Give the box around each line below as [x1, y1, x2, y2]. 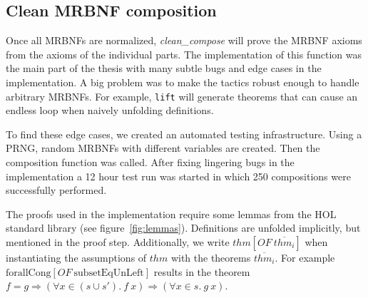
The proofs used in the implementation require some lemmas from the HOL [6, 206, 337, 221]
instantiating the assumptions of [6, 250, 147, 264]
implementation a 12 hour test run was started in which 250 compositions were [6, 168, 351, 183]
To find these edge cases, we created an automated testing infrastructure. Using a [6, 126, 362, 141]
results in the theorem [153, 264, 250, 279]
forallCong [6, 267, 51, 278]
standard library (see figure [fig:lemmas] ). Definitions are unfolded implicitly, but [6, 220, 361, 235]
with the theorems [170, 250, 251, 264]
